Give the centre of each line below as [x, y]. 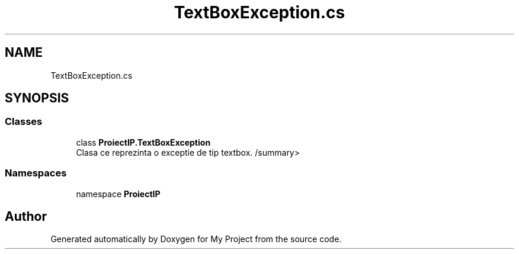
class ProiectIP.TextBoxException [143, 142]
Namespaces [36, 173]
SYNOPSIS [37, 98]
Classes [24, 122]
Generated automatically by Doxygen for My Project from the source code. [196, 239]
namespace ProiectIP [118, 194]
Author [26, 216]
